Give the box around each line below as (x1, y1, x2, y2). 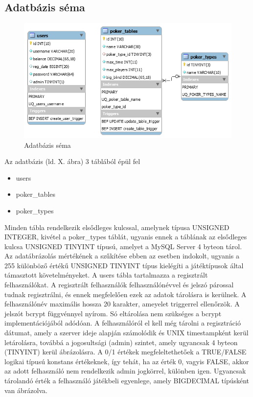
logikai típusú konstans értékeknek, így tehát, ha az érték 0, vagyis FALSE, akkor (4, 356, 249, 366)
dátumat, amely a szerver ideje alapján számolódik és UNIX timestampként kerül (4, 327, 249, 338)
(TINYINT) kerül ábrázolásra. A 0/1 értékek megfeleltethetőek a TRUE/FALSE (4, 347, 247, 357)
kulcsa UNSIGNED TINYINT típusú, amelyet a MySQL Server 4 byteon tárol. (4, 241, 242, 251)
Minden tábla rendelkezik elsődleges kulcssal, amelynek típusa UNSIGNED (4, 222, 230, 232)
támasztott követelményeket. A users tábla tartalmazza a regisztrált (4, 270, 208, 280)
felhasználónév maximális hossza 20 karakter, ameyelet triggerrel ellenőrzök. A (4, 299, 240, 309)
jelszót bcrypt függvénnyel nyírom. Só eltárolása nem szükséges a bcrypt (4, 308, 222, 318)
